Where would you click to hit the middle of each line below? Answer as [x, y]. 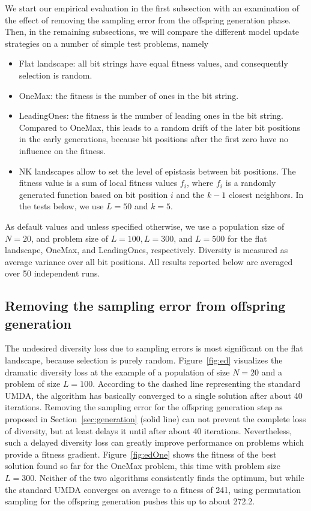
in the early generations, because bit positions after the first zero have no [153, 139]
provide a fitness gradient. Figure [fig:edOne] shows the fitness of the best [141, 454]
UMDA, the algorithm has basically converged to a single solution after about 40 [154, 395]
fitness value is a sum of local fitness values [98, 183]
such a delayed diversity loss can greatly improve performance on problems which [154, 442]
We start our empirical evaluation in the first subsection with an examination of [152, 8]
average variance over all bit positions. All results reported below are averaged [149, 261]
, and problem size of [69, 238]
